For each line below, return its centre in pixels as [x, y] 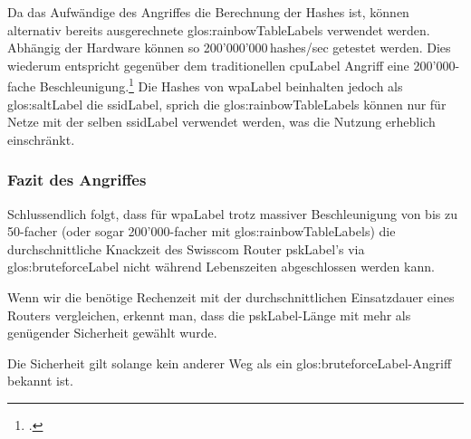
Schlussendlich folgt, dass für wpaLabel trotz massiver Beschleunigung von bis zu [232, 213]
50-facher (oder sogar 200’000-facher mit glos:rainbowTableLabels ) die [202, 231]
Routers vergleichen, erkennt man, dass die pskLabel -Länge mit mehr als [209, 315]
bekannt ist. [40, 381]
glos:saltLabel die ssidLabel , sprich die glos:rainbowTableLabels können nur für [227, 104]
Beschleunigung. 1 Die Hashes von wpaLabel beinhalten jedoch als [221, 85]
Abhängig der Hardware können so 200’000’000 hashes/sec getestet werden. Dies [229, 48]
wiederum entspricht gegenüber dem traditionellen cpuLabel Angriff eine [208, 65]
